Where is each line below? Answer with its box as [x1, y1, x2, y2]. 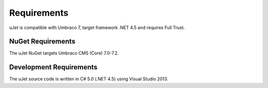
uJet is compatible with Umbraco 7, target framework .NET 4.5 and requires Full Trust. [9, 25, 185, 30]
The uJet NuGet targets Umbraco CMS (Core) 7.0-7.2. [9, 50, 119, 56]
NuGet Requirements [9, 37, 75, 46]
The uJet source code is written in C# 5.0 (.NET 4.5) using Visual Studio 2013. [9, 76, 169, 82]
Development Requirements [9, 63, 98, 71]
